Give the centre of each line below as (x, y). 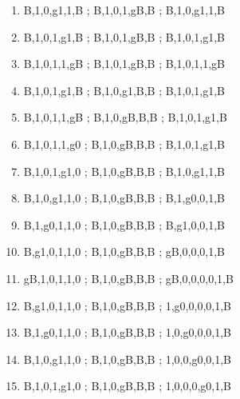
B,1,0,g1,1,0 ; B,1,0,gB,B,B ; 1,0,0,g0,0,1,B (127, 359)
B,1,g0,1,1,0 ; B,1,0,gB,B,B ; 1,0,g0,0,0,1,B (127, 332)
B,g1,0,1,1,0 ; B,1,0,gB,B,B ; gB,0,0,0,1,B (124, 251)
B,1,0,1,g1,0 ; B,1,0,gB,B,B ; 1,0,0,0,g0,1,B (127, 386)
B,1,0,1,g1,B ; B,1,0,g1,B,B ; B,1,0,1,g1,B (124, 90)
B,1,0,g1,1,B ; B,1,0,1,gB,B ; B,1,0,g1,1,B (124, 10)
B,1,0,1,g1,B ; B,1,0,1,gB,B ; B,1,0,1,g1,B (124, 36)
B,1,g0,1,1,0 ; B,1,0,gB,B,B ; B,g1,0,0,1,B (124, 224)
